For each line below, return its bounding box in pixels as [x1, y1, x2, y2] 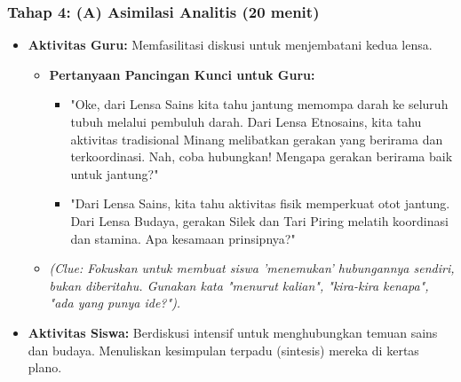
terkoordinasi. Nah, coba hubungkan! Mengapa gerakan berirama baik [70, 147, 453, 166]
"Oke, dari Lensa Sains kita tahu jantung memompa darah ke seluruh [70, 95, 449, 113]
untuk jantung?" [70, 164, 159, 183]
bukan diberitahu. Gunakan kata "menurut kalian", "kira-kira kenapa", [49, 276, 429, 294]
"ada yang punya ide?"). [49, 293, 181, 312]
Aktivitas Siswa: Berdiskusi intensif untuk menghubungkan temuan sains [28, 323, 438, 341]
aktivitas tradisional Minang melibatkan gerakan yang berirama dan [70, 129, 443, 148]
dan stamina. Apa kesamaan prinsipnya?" [70, 229, 296, 247]
